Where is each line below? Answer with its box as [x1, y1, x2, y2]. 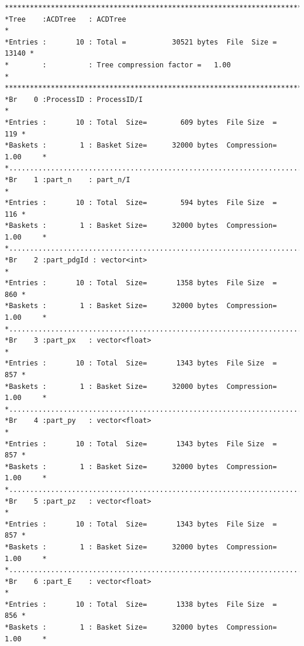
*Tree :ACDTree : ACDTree [5, 15, 126, 23]
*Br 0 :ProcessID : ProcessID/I [5, 95, 143, 104]
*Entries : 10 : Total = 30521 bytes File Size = [5, 37, 277, 46]
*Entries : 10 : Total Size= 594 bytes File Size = [5, 199, 277, 207]
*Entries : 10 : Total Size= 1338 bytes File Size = [5, 600, 277, 609]
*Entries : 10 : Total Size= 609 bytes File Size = [5, 118, 277, 127]
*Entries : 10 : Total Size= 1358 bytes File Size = [5, 279, 277, 288]
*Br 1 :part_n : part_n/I [5, 175, 130, 184]
